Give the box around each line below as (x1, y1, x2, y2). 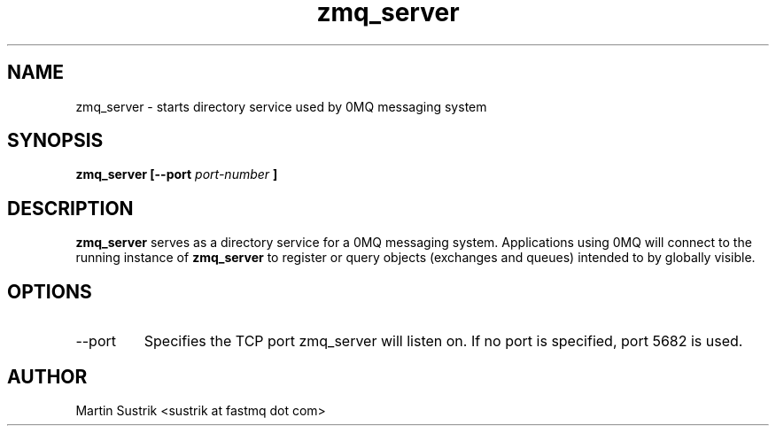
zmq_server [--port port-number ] (75, 166, 278, 182)
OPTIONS (7, 280, 92, 303)
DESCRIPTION (7, 197, 134, 220)
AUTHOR (7, 365, 88, 388)
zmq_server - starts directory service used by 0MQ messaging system (75, 98, 487, 114)
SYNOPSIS (7, 129, 104, 152)
